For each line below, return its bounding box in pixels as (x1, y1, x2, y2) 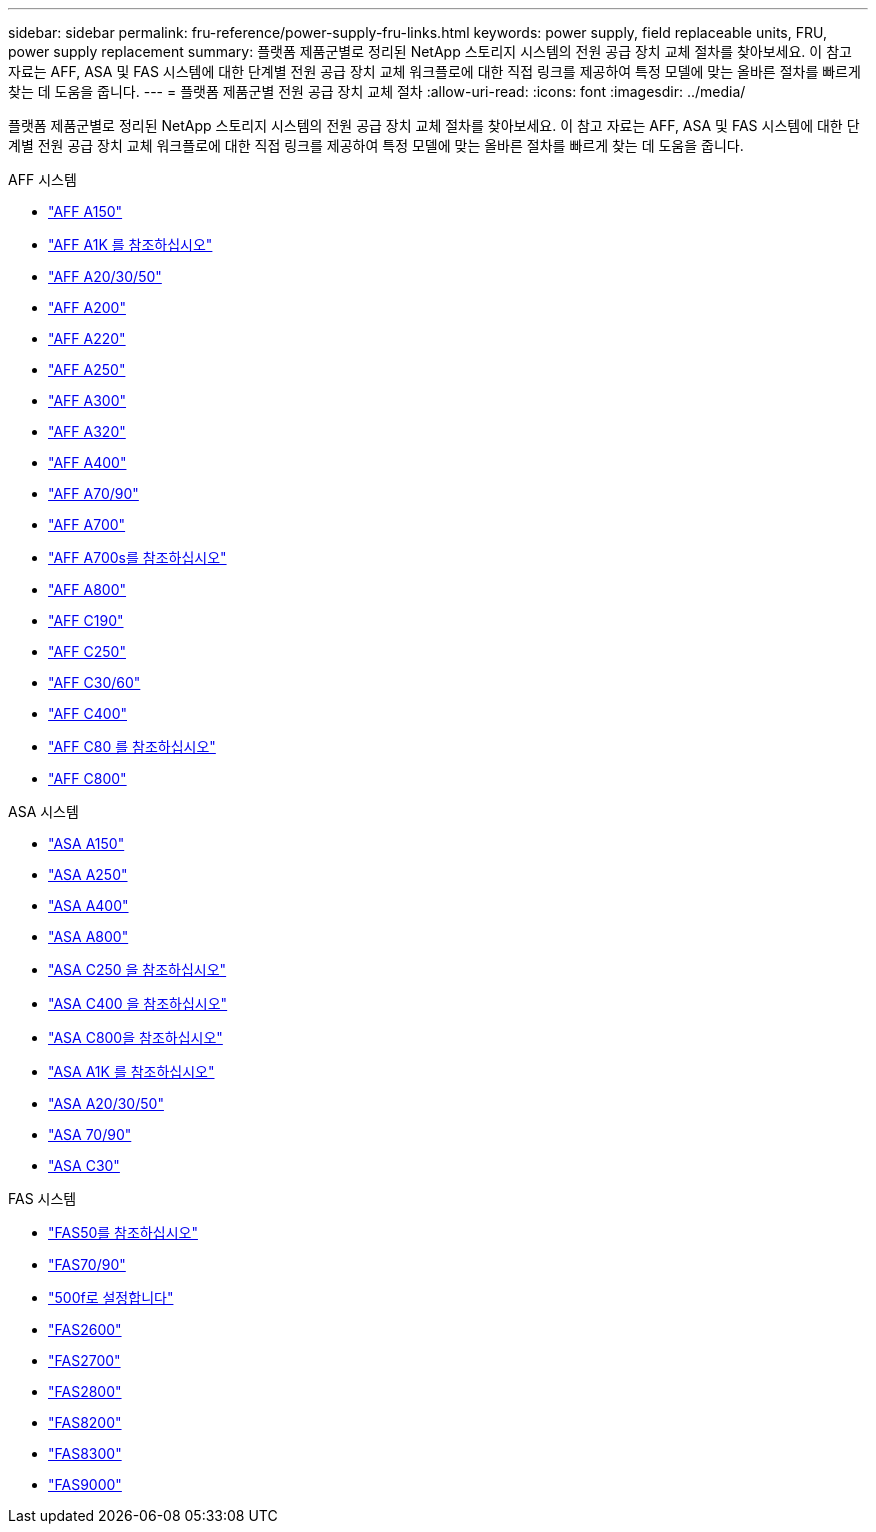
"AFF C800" (48, 770, 127, 787)
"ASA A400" (48, 897, 129, 914)
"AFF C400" (48, 705, 127, 722)
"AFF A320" (48, 423, 126, 440)
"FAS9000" (48, 1476, 122, 1493)
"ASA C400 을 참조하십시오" (48, 995, 228, 1012)
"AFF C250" (48, 643, 126, 660)
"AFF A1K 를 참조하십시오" (48, 236, 213, 253)
